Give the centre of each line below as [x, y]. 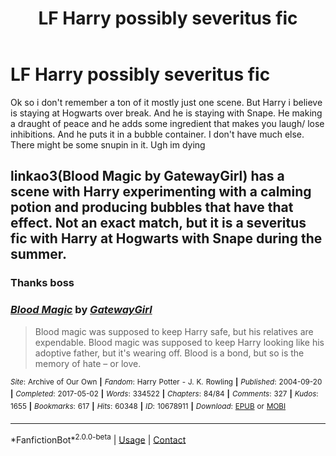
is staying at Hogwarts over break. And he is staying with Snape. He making [166, 113]
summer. [38, 254]
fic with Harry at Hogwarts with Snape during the [166, 238]
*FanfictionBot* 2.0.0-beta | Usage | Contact [98, 439]
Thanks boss [42, 283]
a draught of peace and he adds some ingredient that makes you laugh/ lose [167, 123]
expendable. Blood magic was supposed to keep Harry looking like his [179, 342]
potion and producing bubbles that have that [152, 207]
